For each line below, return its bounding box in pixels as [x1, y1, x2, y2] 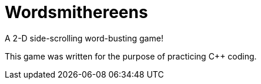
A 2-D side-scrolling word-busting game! [5, 33, 163, 43]
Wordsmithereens [5, 2, 148, 22]
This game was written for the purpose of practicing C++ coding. [5, 51, 257, 61]
